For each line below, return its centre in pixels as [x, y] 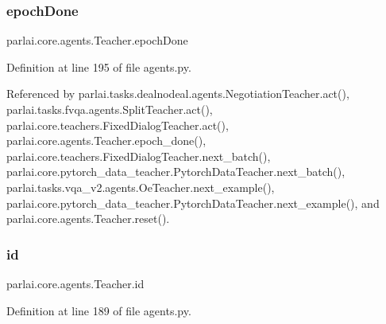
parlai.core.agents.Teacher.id [75, 283]
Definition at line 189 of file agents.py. [99, 310]
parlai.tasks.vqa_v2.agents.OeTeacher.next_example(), [141, 187]
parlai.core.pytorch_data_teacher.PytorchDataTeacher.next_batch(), [176, 172]
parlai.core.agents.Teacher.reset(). [88, 219]
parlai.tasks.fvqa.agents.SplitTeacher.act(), [110, 109]
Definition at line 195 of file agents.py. [99, 66]
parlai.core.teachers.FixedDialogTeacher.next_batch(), [139, 156]
